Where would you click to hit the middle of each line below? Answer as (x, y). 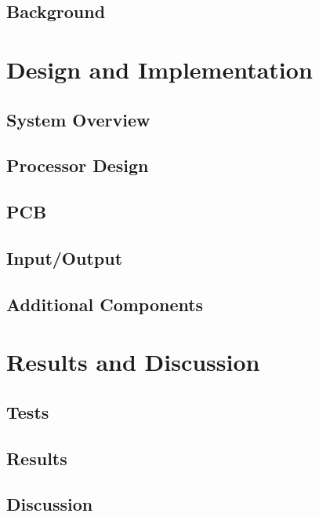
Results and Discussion (133, 362)
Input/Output (65, 257)
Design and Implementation (159, 69)
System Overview (78, 119)
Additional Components (105, 304)
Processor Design (78, 165)
